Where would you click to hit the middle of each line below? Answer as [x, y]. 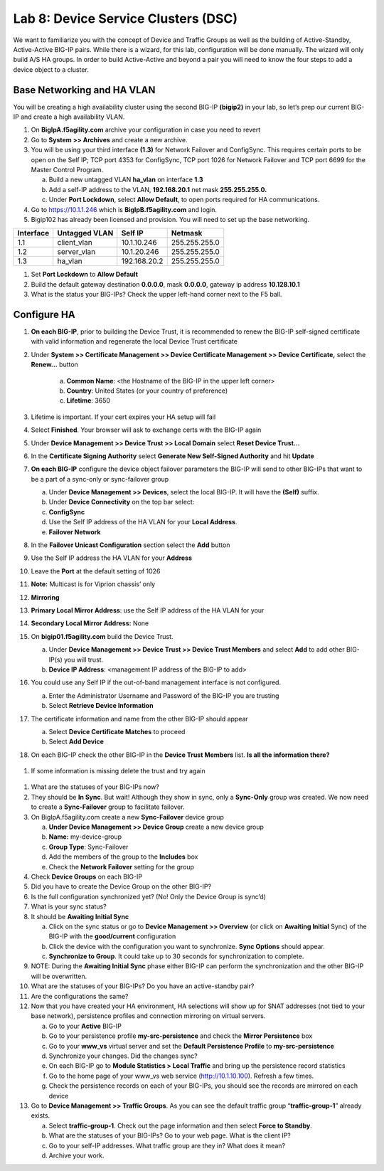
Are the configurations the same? [80, 996]
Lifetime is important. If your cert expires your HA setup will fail [123, 417]
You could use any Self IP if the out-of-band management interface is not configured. [156, 682]
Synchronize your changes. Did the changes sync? [123, 1056]
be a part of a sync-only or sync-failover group [100, 479]
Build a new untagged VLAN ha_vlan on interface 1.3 [126, 180]
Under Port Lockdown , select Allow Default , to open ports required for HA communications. [184, 200]
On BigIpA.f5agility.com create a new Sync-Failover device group [127, 817]
